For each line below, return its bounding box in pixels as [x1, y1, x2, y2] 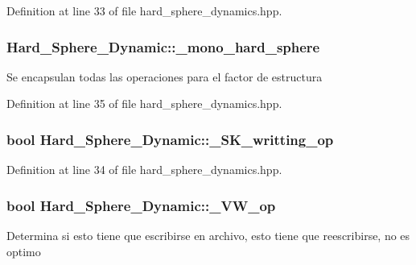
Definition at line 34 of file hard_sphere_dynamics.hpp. [6, 161, 282, 178]
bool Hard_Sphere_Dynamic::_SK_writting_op [6, 129, 334, 149]
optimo [6, 242, 41, 259]
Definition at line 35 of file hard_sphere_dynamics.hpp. [6, 95, 282, 112]
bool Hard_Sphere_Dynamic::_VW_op [6, 195, 276, 215]
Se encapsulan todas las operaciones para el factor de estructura [6, 68, 323, 85]
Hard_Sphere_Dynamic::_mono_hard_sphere [6, 36, 320, 56]
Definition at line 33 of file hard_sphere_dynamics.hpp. [6, 2, 282, 19]
